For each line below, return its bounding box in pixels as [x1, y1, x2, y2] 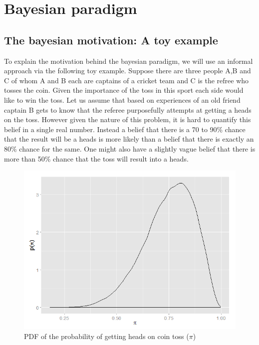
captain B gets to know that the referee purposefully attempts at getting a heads [4, 104, 252, 115]
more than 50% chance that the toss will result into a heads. [4, 153, 189, 164]
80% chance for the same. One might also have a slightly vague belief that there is [4, 143, 256, 154]
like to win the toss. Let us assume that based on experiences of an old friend [4, 94, 241, 105]
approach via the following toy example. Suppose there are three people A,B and [4, 65, 251, 76]
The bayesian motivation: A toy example [4, 32, 218, 47]
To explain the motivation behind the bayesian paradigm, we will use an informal [4, 55, 253, 66]
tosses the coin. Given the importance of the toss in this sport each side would [4, 85, 244, 95]
